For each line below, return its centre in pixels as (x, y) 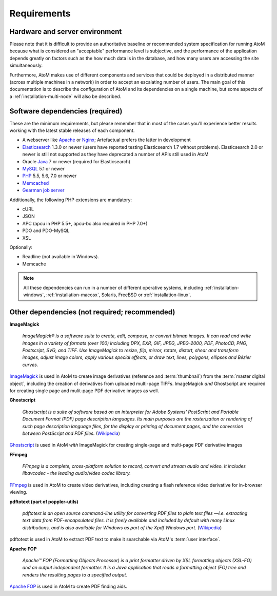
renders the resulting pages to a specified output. (75, 574)
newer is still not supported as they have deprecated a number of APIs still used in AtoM (115, 155)
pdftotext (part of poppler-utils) (44, 502)
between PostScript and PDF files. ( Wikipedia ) (71, 433)
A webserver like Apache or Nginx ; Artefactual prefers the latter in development (106, 140)
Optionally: (21, 247)
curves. (30, 364)
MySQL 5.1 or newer (43, 169)
